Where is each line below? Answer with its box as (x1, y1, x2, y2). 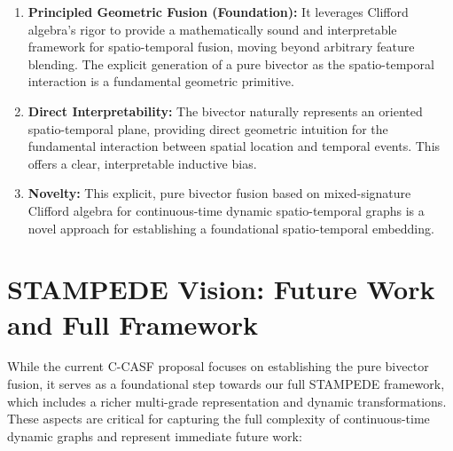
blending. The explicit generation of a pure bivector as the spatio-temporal (27, 54, 434, 73)
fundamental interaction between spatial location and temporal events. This (27, 137, 441, 155)
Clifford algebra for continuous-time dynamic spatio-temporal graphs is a (27, 201, 425, 219)
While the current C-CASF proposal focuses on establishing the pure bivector (7, 357, 429, 376)
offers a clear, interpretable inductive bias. (27, 154, 257, 172)
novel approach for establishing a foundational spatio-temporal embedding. (27, 218, 434, 237)
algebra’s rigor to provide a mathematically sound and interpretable (27, 20, 397, 38)
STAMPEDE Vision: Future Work (7, 271, 435, 307)
